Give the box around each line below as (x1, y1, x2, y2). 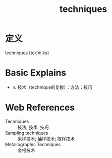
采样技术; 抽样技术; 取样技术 (17, 136, 75, 142)
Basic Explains (5, 67, 66, 79)
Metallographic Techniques (5, 141, 61, 147)
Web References (5, 102, 75, 113)
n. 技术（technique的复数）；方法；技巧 (12, 84, 93, 90)
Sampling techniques (5, 130, 49, 136)
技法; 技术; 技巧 (17, 124, 49, 130)
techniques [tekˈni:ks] (5, 50, 49, 56)
